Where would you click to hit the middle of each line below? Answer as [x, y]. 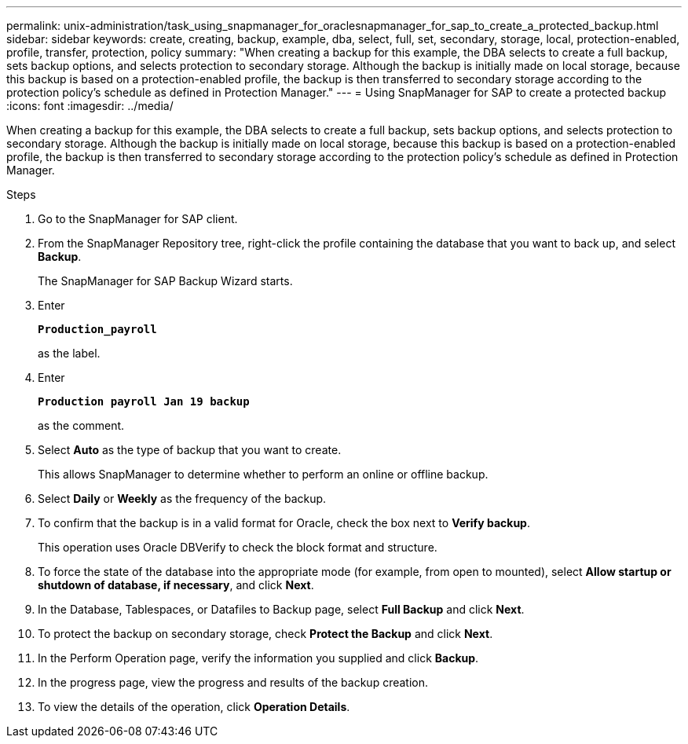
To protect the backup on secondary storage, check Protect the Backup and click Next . [265, 634]
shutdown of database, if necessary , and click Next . [176, 585]
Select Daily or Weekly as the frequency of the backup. [182, 498]
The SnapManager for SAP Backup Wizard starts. [165, 281]
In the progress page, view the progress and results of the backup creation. [233, 682]
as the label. [69, 353]
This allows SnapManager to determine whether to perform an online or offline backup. [263, 474]
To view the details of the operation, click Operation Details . [194, 707]
